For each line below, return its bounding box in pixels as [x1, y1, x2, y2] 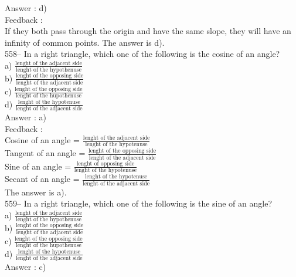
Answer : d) [5, 2, 47, 13]
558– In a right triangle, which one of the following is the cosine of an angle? [5, 48, 280, 60]
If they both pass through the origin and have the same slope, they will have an [5, 25, 291, 37]
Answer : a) [5, 111, 46, 123]
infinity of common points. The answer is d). [5, 36, 165, 48]
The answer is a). [5, 185, 67, 198]
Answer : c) [5, 261, 46, 273]
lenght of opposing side [76, 161, 135, 167]
